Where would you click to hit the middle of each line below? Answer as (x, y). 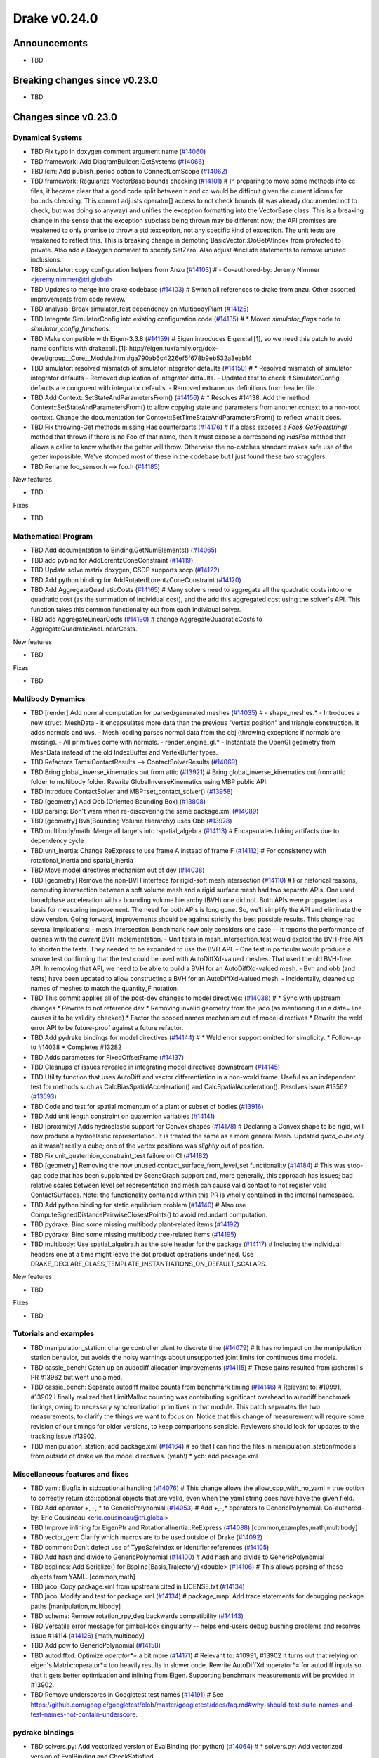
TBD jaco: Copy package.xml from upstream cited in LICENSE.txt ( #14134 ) (138, 1586)
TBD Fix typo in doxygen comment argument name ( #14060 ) (118, 152)
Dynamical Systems (48, 137)
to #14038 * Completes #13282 (76, 1047)
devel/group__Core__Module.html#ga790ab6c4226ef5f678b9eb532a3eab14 (141, 358)
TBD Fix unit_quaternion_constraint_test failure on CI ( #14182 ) (119, 1155)
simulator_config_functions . (71, 329)
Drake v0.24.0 (55, 18)
